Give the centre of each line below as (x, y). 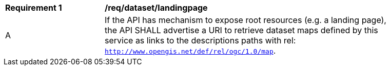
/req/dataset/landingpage (156, 8)
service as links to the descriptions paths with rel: (200, 40)
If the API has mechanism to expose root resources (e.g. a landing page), (246, 20)
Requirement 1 (34, 8)
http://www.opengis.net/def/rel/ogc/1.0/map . (190, 51)
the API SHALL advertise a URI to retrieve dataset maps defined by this (241, 30)
